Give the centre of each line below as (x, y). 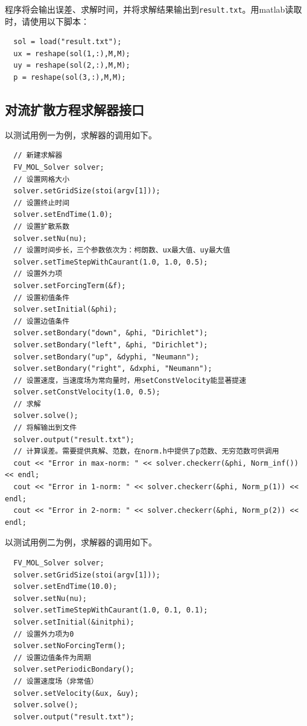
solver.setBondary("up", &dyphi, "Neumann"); (106, 357)
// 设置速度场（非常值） (56, 681)
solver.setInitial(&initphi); (74, 622)
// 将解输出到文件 (45, 428)
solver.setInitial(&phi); (65, 310)
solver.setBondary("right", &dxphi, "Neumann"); (113, 369)
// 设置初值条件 (42, 297)
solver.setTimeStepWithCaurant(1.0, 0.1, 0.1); (111, 610)
